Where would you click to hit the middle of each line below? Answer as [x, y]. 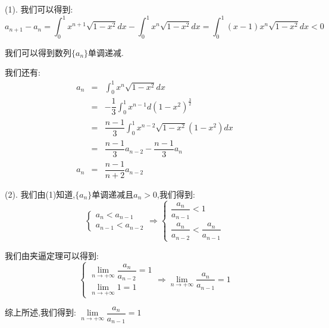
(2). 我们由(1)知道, [40, 194]
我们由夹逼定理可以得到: [52, 255]
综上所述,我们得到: [40, 312]
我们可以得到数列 [38, 52]
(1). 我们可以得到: [39, 9]
